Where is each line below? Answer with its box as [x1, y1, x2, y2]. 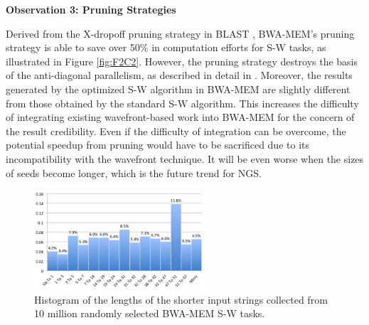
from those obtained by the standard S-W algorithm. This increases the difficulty [6, 95, 359, 110]
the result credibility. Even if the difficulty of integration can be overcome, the [6, 123, 346, 138]
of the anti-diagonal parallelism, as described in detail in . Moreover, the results [6, 68, 353, 82]
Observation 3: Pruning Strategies [6, 2, 176, 16]
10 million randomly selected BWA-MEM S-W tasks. [34, 306, 265, 321]
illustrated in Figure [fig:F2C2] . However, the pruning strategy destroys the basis [6, 53, 358, 68]
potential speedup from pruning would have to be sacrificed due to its [6, 137, 309, 152]
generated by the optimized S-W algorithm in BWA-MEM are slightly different [6, 81, 351, 96]
